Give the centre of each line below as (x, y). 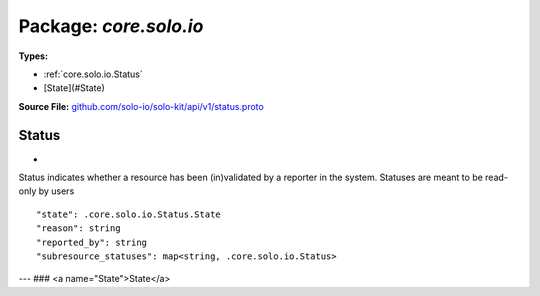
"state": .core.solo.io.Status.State (129, 214)
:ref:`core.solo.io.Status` (93, 74)
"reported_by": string (92, 242)
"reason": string (78, 228)
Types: (33, 56)
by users (56, 191)
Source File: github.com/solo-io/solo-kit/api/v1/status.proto (141, 106)
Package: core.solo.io (111, 26)
